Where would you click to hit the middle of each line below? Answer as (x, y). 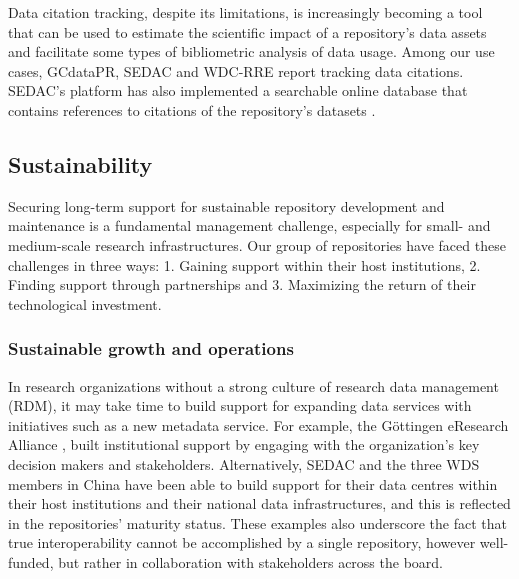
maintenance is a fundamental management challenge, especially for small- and (249, 225)
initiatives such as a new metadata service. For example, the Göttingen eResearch (258, 424)
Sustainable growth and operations (151, 348)
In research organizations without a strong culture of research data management (253, 385)
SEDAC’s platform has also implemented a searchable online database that (238, 90)
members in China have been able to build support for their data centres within (253, 483)
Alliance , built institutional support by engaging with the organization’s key (244, 444)
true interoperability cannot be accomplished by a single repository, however (242, 542)
